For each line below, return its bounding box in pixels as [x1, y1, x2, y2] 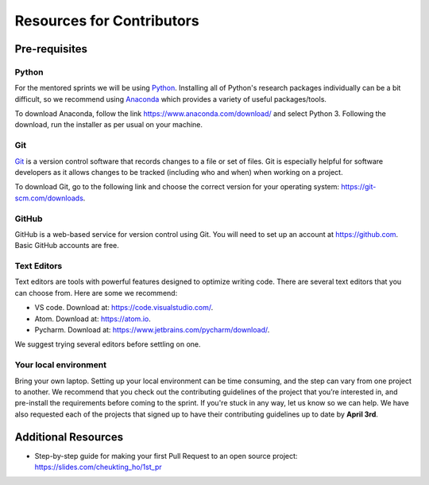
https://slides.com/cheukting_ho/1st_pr [34, 462, 162, 472]
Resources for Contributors [14, 12, 199, 29]
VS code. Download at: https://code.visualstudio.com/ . [34, 303, 214, 312]
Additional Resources [14, 430, 123, 444]
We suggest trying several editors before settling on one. [14, 339, 202, 349]
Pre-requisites [14, 42, 87, 56]
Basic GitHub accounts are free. [14, 241, 119, 250]
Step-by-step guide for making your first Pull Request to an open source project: [34, 451, 298, 460]
